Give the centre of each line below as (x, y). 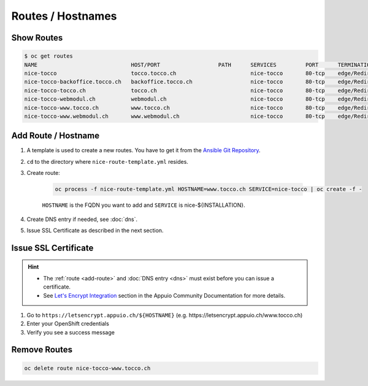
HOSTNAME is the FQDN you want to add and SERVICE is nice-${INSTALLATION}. (144, 205)
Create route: (44, 173)
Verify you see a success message (71, 332)
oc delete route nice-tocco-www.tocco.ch (87, 368)
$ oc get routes (49, 56)
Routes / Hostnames (64, 16)
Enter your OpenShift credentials (68, 324)
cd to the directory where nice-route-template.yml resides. (107, 161)
